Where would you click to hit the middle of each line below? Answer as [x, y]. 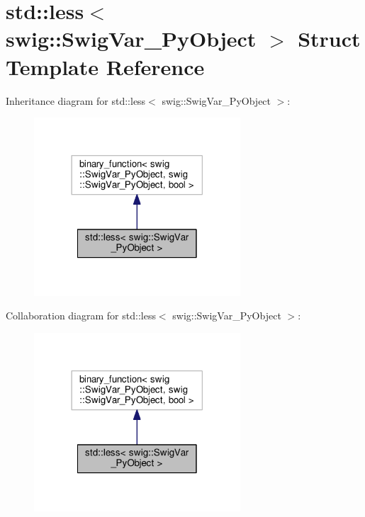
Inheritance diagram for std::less [76, 100]
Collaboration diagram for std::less [81, 316]
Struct [329, 39]
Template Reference [105, 66]
